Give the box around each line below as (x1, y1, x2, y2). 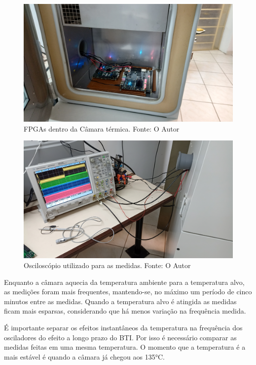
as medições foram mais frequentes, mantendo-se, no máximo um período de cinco (4, 286, 252, 297)
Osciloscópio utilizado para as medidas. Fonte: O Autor (24, 260, 191, 270)
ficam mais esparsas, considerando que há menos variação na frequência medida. (4, 306, 246, 316)
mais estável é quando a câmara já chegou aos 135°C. (4, 351, 165, 362)
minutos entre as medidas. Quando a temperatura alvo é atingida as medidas (4, 296, 237, 306)
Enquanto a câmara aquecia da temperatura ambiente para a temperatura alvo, (4, 276, 245, 287)
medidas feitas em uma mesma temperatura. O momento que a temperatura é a (4, 342, 246, 352)
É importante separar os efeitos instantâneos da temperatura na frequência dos (4, 322, 243, 332)
